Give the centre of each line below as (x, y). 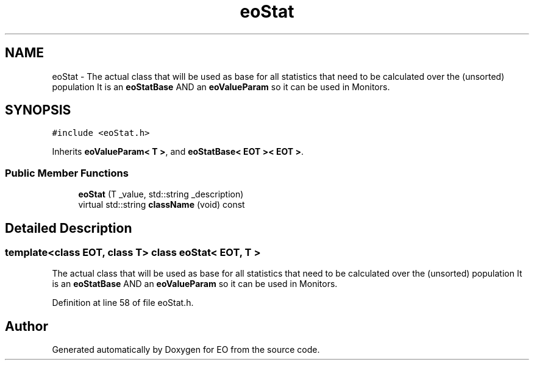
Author (27, 326)
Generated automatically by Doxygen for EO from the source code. (186, 350)
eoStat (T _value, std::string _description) (161, 194)
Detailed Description (69, 228)
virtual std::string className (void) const (162, 205)
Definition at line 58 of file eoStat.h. (123, 303)
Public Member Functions (67, 173)
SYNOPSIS (38, 110)
